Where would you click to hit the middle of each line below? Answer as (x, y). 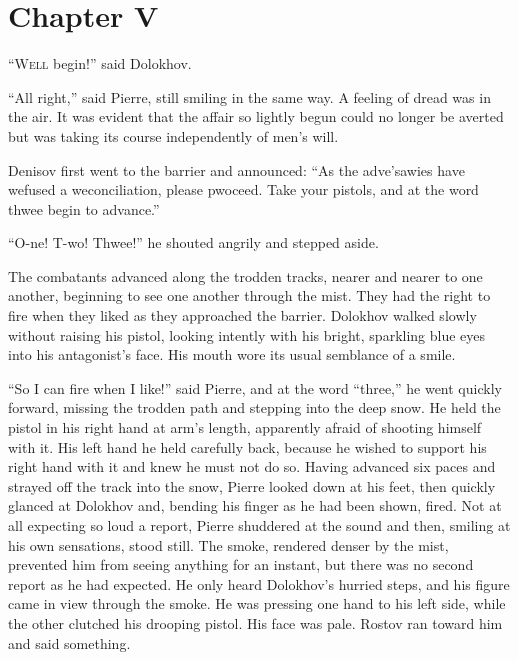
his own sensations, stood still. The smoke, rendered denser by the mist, (228, 544)
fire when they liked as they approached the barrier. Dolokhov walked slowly (242, 315)
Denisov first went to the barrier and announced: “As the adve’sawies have (236, 169)
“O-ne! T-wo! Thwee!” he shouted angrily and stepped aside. (193, 242)
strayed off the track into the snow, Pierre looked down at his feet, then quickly (252, 485)
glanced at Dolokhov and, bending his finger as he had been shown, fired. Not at (255, 505)
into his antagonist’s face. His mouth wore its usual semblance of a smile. (232, 354)
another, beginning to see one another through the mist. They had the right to (249, 295)
